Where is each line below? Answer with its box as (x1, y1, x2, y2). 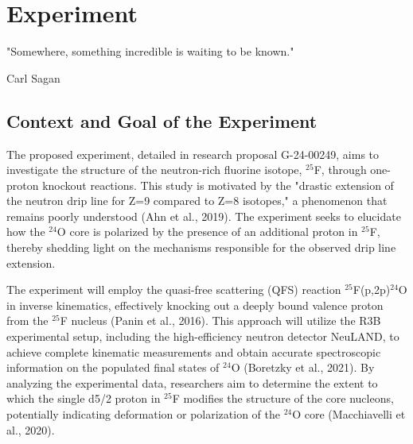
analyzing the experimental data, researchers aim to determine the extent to (6, 374, 378, 391)
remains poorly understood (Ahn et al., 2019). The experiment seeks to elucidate (6, 207, 401, 224)
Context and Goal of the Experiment (6, 108, 318, 133)
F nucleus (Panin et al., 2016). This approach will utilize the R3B (60, 312, 381, 329)
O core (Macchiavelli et (292, 406, 406, 423)
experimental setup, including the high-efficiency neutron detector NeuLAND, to (6, 328, 399, 345)
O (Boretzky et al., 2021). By (231, 359, 375, 376)
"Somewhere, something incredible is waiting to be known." (6, 43, 294, 60)
